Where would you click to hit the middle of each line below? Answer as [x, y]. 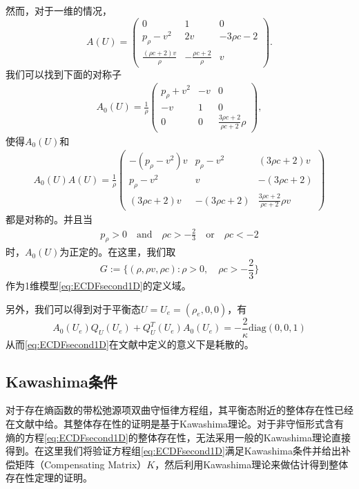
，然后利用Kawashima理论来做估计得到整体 [252, 464]
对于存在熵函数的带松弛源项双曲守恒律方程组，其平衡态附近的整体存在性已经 [179, 410]
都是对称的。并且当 [49, 219]
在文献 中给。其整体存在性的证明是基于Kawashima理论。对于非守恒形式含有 [175, 424]
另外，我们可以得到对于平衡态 [73, 308]
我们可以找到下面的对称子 [64, 74]
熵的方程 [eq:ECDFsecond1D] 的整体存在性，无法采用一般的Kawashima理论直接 [178, 437]
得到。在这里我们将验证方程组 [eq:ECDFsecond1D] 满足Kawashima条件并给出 [173, 451]
